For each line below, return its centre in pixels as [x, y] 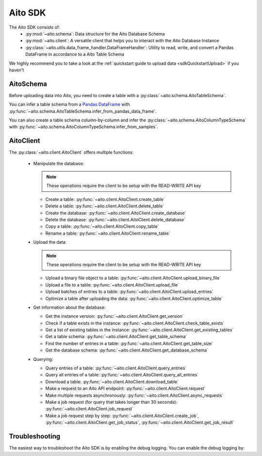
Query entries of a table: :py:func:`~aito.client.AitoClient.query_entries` [116, 368]
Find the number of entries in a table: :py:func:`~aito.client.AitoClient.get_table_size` [129, 343]
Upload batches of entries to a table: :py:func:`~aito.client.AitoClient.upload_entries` [129, 292]
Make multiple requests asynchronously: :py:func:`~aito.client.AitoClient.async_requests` [134, 395]
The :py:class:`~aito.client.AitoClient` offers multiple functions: [71, 152]
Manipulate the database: [59, 163]
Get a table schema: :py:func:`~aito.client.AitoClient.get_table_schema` [116, 337]
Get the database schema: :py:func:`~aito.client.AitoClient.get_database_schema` [127, 350]
